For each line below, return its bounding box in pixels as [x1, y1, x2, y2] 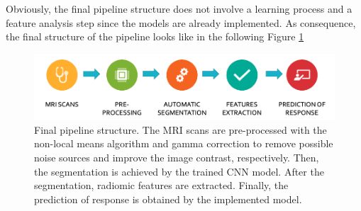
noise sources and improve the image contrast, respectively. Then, [34, 150, 319, 165]
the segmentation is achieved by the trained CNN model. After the [34, 164, 324, 178]
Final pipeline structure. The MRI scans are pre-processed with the [34, 122, 327, 137]
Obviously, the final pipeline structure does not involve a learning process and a [6, 1, 352, 16]
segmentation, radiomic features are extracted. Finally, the [34, 178, 289, 193]
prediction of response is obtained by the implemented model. [34, 191, 302, 206]
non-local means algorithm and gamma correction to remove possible [34, 136, 333, 151]
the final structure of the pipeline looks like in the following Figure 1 [6, 29, 304, 44]
